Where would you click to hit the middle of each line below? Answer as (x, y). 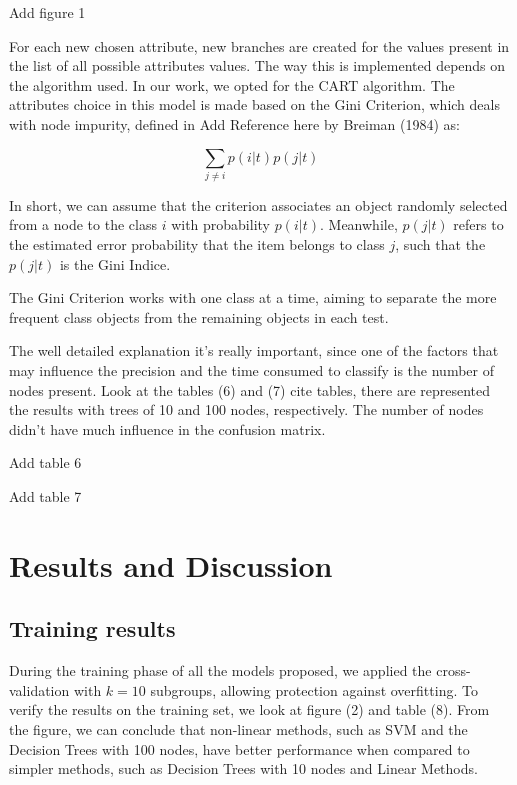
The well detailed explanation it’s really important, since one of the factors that (254, 350)
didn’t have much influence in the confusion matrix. (167, 428)
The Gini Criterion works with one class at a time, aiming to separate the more (253, 297)
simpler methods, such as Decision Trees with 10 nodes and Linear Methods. (243, 768)
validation (39, 689)
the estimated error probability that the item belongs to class (197, 244)
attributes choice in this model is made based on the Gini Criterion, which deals (254, 104)
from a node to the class (83, 224)
